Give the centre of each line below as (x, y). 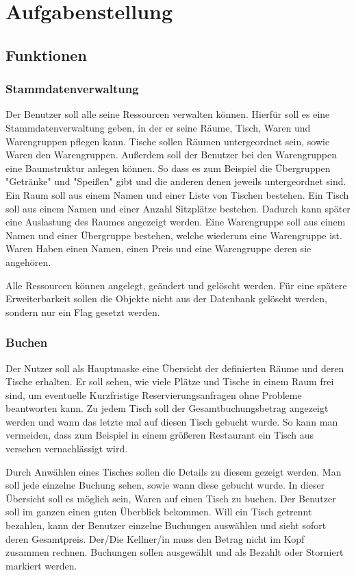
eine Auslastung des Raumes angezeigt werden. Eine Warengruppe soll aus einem (176, 222)
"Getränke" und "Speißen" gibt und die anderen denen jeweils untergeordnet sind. (176, 181)
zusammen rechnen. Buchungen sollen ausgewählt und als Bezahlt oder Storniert (175, 552)
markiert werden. (41, 565)
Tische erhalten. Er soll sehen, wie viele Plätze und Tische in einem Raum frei (170, 381)
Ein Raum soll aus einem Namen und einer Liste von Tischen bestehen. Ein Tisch (177, 194)
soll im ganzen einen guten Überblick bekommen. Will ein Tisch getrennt (159, 512)
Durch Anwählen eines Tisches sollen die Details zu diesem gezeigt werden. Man (174, 471)
